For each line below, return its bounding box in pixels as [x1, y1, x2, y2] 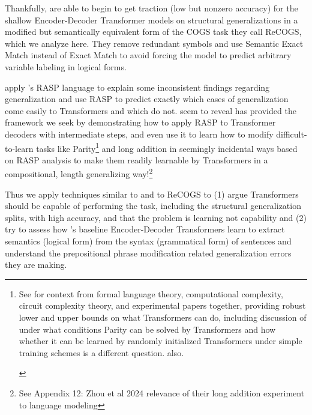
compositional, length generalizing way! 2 [5, 166, 153, 180]
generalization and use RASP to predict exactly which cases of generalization [5, 92, 289, 105]
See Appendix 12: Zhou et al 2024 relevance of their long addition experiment [19, 386, 305, 399]
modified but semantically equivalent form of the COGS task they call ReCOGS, [5, 25, 302, 38]
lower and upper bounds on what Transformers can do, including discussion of [19, 310, 307, 323]
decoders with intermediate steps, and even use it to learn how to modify [5, 127, 274, 140]
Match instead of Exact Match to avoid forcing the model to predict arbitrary [5, 49, 292, 61]
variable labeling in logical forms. [5, 60, 127, 73]
